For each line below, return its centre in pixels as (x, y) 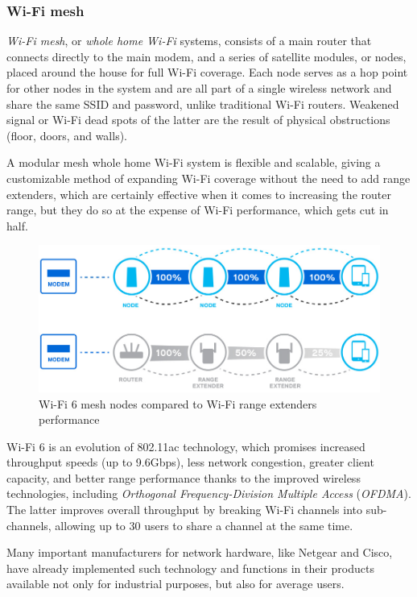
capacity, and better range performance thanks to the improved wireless (184, 477)
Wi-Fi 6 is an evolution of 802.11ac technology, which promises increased (186, 446)
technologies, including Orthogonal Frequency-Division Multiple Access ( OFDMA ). (209, 493)
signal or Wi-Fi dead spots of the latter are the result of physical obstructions (198, 120)
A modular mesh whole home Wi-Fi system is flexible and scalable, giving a (194, 162)
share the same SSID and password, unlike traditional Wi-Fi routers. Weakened (203, 104)
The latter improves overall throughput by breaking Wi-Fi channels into (184, 510)
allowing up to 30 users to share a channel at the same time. (204, 525)
